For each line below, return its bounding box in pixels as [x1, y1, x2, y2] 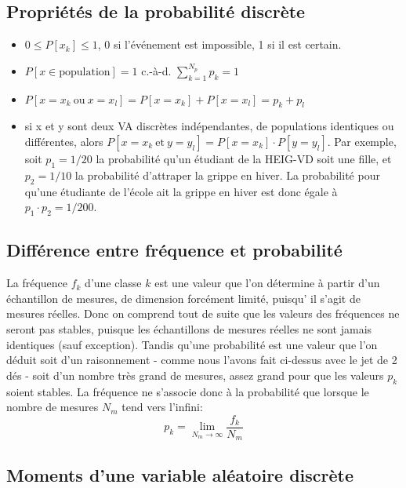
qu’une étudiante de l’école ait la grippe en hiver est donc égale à [24, 183, 338, 199]
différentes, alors [24, 133, 103, 149]
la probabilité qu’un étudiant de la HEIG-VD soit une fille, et [96, 150, 392, 166]
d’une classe [85, 275, 142, 291]
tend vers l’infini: [121, 399, 203, 415]
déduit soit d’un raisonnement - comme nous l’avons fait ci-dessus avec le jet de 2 [6, 351, 397, 368]
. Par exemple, [327, 133, 397, 149]
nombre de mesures [6, 399, 99, 415]
